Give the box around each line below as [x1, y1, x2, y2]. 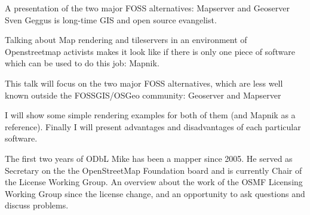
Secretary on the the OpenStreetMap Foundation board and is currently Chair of [5, 164, 302, 176]
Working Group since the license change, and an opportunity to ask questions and [5, 187, 305, 199]
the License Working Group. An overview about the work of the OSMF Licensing [5, 176, 303, 188]
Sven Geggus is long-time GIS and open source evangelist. [5, 13, 217, 26]
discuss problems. [5, 199, 69, 211]
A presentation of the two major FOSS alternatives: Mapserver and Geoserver [5, 2, 290, 14]
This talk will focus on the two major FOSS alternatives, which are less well [5, 76, 283, 89]
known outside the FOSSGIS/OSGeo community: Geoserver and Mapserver [5, 88, 281, 101]
